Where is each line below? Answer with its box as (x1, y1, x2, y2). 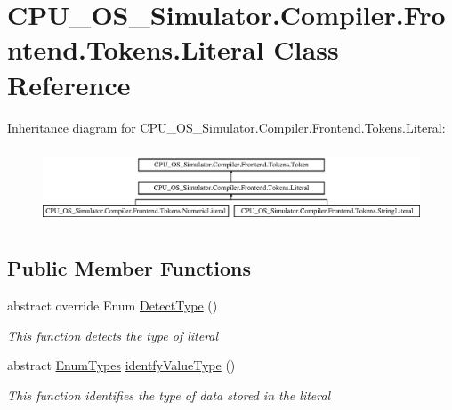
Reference (7, 66, 131, 102)
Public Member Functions (7, 254, 251, 282)
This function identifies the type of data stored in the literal (7, 385, 331, 404)
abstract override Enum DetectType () (7, 296, 218, 315)
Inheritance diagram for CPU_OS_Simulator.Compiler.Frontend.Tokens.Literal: (7, 117, 446, 136)
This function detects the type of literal (7, 326, 219, 344)
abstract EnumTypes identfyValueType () (7, 356, 236, 374)
